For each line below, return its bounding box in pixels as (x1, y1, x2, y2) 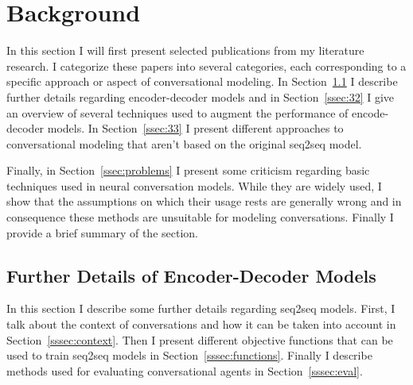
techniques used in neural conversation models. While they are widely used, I (6, 177, 382, 194)
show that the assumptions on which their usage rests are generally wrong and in (6, 193, 402, 210)
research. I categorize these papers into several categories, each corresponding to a (6, 57, 407, 74)
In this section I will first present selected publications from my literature (6, 42, 364, 59)
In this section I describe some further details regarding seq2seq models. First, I (6, 300, 395, 317)
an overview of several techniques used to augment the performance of (6, 104, 349, 121)
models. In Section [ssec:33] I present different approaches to (47, 120, 344, 137)
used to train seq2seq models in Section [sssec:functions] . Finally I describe (6, 347, 372, 364)
